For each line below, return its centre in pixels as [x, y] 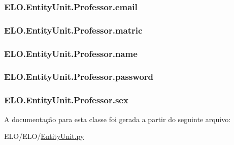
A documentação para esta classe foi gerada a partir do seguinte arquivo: [118, 119]
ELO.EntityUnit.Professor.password [79, 77]
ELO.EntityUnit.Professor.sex [66, 100]
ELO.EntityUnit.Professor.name [71, 53]
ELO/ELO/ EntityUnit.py [44, 136]
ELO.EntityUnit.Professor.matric [73, 30]
